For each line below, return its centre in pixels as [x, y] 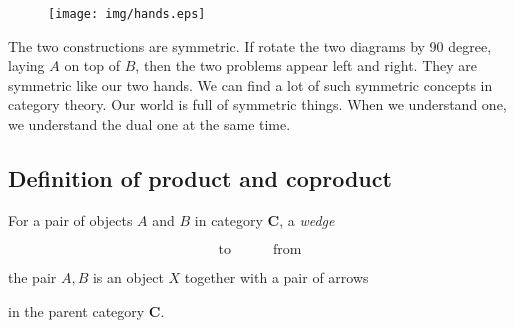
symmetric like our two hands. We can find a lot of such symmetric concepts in [250, 84]
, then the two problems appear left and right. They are [306, 65]
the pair [32, 277]
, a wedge [307, 219]
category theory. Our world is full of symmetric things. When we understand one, [257, 104]
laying [26, 65]
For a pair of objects [70, 219]
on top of [92, 65]
